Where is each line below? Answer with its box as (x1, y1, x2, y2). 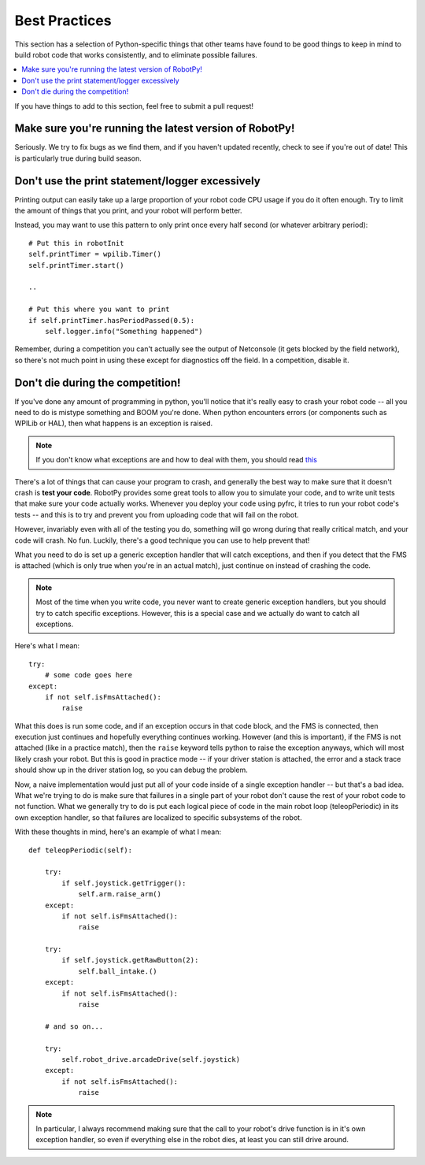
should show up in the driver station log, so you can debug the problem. (14, 765, 248, 775)
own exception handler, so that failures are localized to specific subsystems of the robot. (14, 812, 302, 822)
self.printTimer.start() (28, 261, 124, 269)
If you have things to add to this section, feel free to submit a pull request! (14, 101, 254, 110)
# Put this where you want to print (28, 305, 170, 314)
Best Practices (14, 12, 112, 29)
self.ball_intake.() (78, 967, 157, 976)
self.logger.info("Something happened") (44, 327, 204, 336)
